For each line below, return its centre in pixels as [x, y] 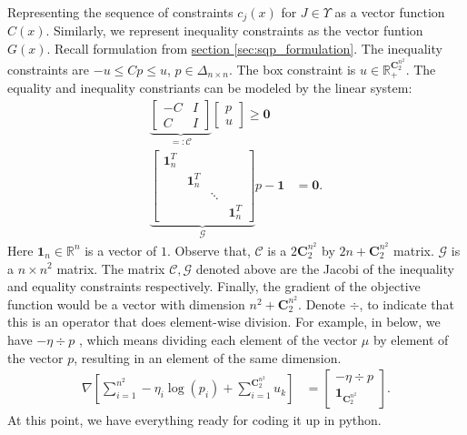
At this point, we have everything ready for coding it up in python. [194, 420]
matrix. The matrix [111, 268]
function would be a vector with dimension [126, 303]
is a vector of [121, 250]
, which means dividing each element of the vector [218, 339]
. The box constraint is [292, 69]
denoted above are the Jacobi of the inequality [325, 268]
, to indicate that [407, 303]
